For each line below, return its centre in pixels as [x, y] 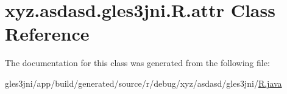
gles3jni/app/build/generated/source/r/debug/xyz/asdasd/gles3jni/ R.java [143, 83]
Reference [47, 34]
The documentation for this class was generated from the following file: [137, 63]
